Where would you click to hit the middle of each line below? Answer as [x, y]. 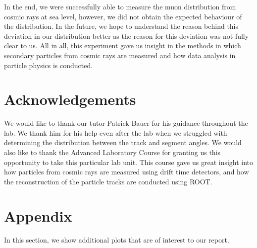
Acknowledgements [70, 99]
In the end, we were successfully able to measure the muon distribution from [120, 6]
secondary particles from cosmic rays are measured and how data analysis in [120, 55]
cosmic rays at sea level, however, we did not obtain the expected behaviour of [123, 16]
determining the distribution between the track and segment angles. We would [123, 142]
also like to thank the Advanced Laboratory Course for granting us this [112, 152]
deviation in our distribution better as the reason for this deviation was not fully [127, 36]
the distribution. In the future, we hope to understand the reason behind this [121, 26]
